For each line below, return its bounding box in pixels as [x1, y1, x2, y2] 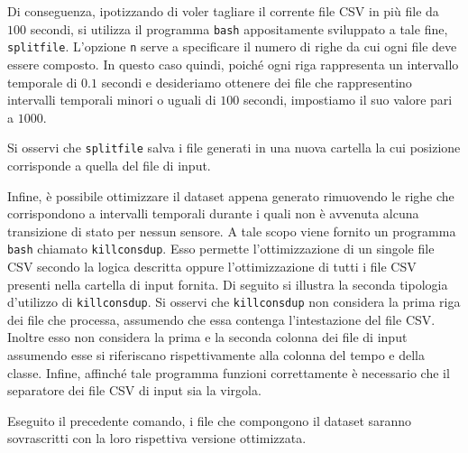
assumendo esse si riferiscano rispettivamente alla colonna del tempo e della [7, 346, 425, 364]
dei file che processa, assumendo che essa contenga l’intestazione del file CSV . [7, 310, 436, 328]
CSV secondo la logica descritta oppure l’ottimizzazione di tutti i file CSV [7, 256, 417, 275]
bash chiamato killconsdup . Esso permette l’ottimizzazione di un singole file [7, 239, 435, 258]
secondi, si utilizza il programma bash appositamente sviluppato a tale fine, [30, 19, 448, 38]
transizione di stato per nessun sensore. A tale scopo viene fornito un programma [7, 221, 456, 240]
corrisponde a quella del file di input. [7, 155, 211, 174]
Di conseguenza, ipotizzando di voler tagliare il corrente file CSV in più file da [7, 2, 439, 20]
